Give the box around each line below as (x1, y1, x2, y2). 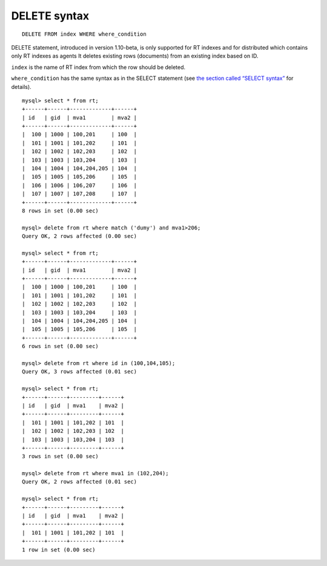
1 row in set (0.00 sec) (22, 546, 96, 553)
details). (11, 83, 31, 90)
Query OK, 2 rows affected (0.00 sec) (22, 233, 137, 240)
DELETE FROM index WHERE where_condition (22, 30, 147, 38)
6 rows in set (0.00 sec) (22, 343, 99, 350)
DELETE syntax (11, 9, 90, 22)
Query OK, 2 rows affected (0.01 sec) (22, 478, 137, 485)
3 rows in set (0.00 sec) (22, 453, 99, 460)
